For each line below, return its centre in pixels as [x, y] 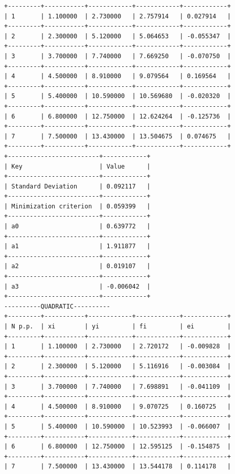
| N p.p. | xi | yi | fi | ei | [118, 326]
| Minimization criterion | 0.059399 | [77, 206]
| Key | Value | [77, 166]
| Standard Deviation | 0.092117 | [77, 186]
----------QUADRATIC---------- [57, 306]
